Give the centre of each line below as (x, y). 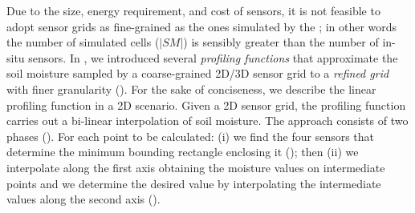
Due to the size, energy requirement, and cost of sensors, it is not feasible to (193, 10)
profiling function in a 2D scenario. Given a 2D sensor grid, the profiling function (206, 104)
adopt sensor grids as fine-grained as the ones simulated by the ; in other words (202, 26)
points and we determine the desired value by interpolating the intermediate (194, 183)
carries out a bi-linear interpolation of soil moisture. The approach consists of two (207, 121)
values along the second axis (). (83, 199)
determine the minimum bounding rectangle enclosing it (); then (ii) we (183, 152)
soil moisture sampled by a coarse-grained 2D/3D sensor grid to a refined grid (198, 73)
